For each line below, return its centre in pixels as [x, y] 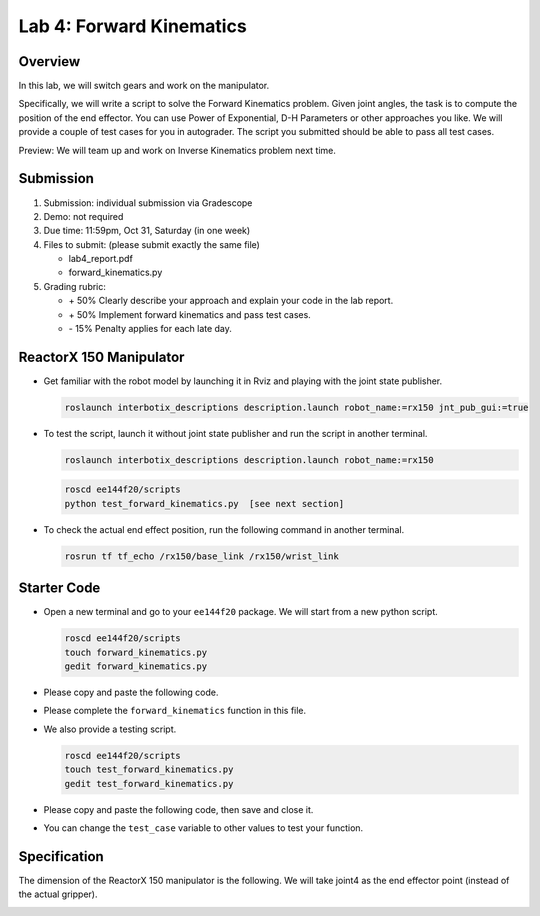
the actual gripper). [58, 894]
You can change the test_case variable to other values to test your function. [203, 828]
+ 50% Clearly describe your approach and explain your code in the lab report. [231, 301]
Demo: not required [83, 216]
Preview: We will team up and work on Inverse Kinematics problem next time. [177, 150]
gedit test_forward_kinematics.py [149, 783]
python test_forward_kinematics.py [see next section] [204, 503]
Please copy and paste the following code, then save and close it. [178, 809]
